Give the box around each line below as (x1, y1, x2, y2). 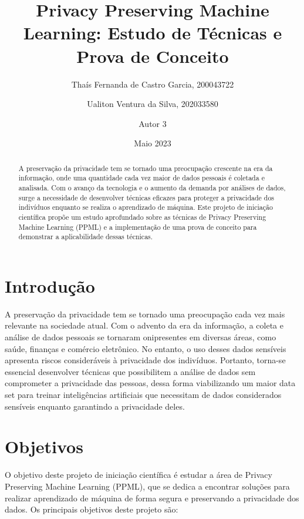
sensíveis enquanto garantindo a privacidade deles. (5, 400, 185, 412)
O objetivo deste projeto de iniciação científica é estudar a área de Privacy (5, 468, 272, 481)
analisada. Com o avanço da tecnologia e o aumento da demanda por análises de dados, (18, 182, 286, 192)
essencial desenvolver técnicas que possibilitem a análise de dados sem (5, 365, 256, 377)
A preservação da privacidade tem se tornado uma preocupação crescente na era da (18, 163, 273, 173)
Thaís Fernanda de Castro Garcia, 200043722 (71, 78, 234, 90)
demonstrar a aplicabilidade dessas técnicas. (18, 232, 153, 242)
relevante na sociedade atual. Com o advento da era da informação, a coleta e (5, 319, 283, 332)
